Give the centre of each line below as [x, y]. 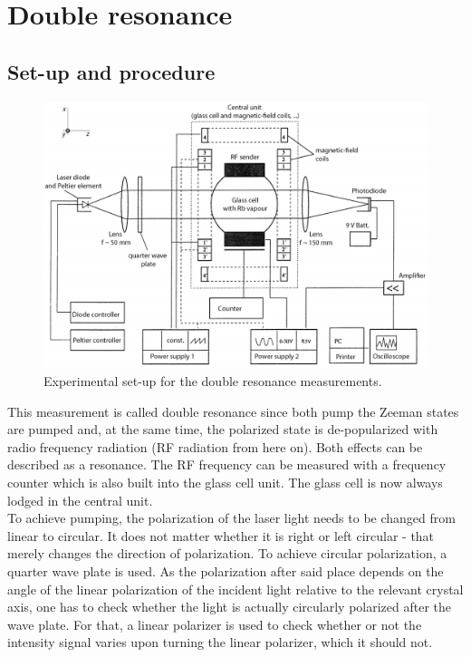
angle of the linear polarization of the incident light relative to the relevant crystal [235, 589]
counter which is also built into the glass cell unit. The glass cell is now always [225, 482]
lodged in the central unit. [80, 500]
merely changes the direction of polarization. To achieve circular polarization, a [227, 553]
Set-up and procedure [111, 71]
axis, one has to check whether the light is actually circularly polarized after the [230, 607]
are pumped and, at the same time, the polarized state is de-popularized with [223, 429]
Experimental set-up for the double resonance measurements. [213, 380]
